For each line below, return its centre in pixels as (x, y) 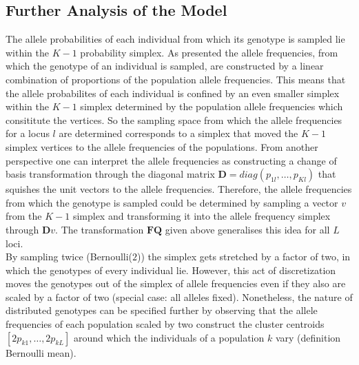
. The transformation (100, 229)
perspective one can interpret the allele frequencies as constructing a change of (171, 160)
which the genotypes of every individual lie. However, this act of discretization (171, 270)
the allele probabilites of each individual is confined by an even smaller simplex (173, 93)
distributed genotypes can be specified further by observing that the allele (162, 310)
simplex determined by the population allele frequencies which (212, 106)
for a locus (28, 133)
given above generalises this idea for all (247, 229)
